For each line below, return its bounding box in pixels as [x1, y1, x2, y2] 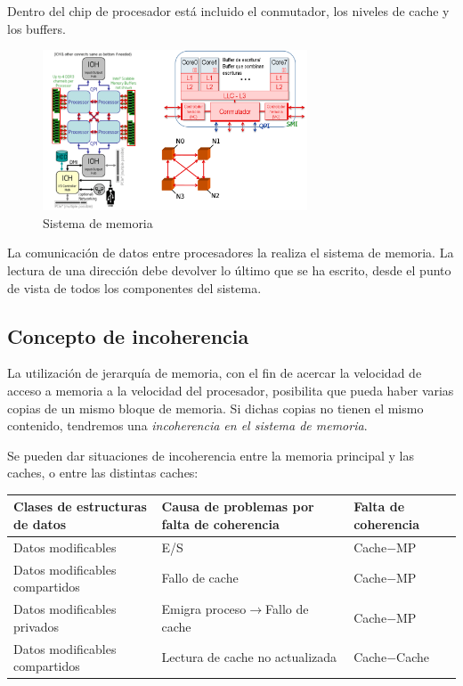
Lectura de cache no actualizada [161, 648, 337, 666]
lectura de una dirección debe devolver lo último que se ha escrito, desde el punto [7, 260, 451, 279]
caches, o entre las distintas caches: [7, 463, 199, 482]
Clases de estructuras [13, 497, 147, 516]
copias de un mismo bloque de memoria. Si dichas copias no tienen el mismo [7, 398, 424, 417]
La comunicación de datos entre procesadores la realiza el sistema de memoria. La [7, 243, 454, 262]
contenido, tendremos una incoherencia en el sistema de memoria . [7, 416, 368, 435]
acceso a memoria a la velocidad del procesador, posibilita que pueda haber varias [7, 380, 454, 399]
